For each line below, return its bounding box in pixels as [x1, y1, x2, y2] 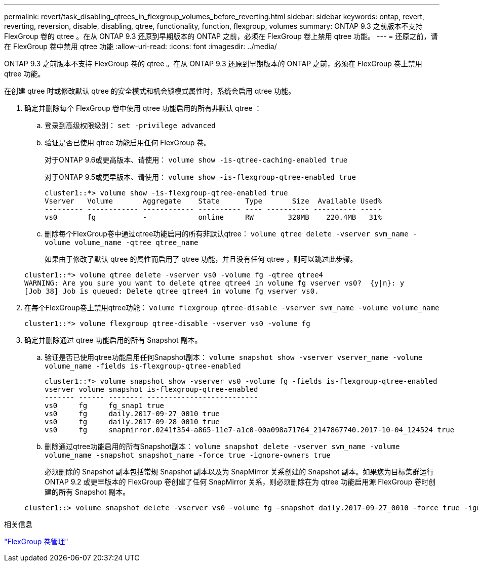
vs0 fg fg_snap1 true [45, 401, 165, 410]
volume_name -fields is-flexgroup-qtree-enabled [45, 362, 241, 370]
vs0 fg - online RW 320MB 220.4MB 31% [45, 213, 382, 221]
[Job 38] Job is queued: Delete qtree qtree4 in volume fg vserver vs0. [24, 287, 319, 295]
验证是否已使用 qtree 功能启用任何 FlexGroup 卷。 [45, 138, 211, 147]
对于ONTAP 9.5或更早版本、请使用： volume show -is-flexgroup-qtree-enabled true [45, 173, 356, 181]
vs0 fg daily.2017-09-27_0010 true [45, 410, 220, 418]
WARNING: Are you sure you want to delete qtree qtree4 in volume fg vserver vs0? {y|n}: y [24, 279, 405, 287]
